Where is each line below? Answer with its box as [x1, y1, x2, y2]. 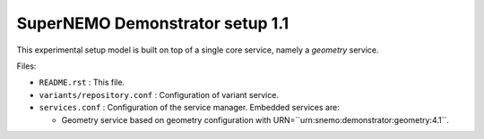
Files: [16, 61, 37, 71]
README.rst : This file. [39, 77, 125, 88]
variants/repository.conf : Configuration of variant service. [39, 89, 280, 100]
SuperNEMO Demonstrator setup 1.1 [16, 13, 290, 33]
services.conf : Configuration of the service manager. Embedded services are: [39, 102, 340, 113]
